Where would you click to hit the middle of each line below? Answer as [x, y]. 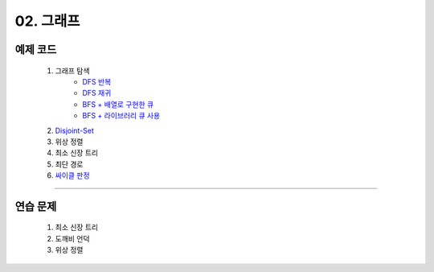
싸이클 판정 [72, 175]
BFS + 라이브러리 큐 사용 [121, 116]
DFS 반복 [97, 81]
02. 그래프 [47, 21]
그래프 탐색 [72, 70]
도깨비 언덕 [72, 238]
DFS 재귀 [97, 93]
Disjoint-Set [74, 130]
